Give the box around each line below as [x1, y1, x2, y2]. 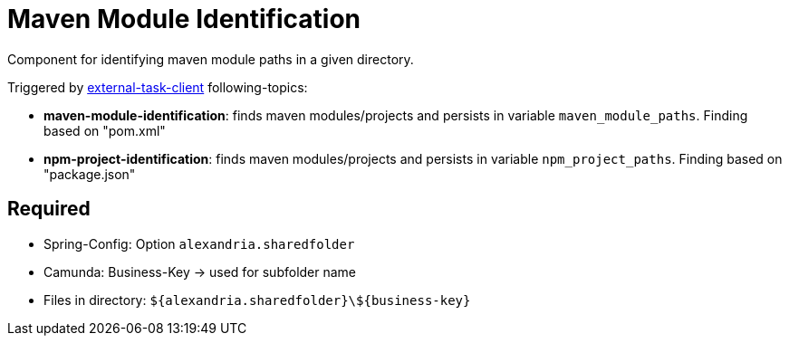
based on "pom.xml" [43, 122, 166, 138]
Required [7, 197, 91, 221]
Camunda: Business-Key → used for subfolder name [43, 263, 357, 280]
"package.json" [43, 166, 136, 182]
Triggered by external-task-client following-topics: [7, 79, 308, 95]
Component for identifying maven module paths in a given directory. [7, 51, 414, 67]
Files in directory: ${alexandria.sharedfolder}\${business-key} [43, 291, 471, 308]
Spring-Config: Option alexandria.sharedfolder [43, 235, 355, 252]
